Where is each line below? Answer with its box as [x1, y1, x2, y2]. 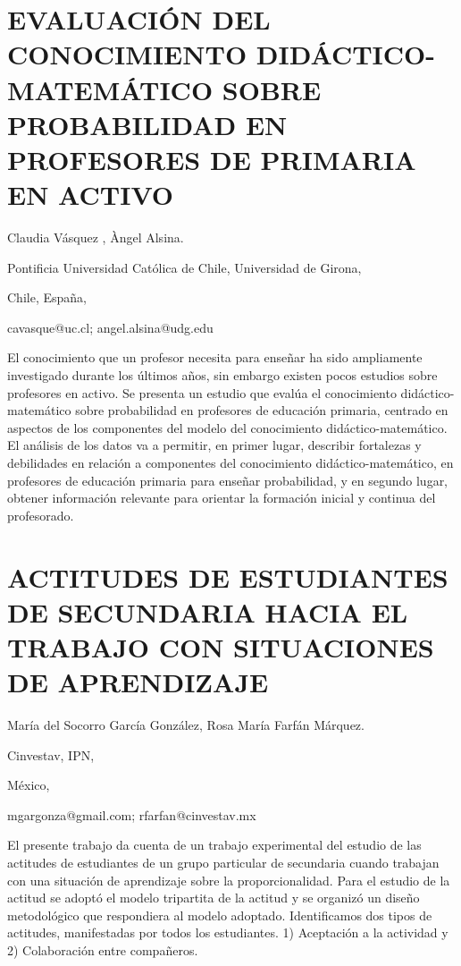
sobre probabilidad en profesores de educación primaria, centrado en [75, 401, 448, 419]
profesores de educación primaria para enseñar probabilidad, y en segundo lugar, [7, 470, 448, 489]
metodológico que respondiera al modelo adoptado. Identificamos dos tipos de [7, 905, 432, 924]
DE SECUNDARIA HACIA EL [7, 593, 408, 630]
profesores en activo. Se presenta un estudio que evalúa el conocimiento [7, 383, 397, 402]
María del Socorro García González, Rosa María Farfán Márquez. [7, 716, 365, 734]
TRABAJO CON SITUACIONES [7, 628, 434, 665]
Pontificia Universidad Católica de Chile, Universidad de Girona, [7, 258, 362, 276]
